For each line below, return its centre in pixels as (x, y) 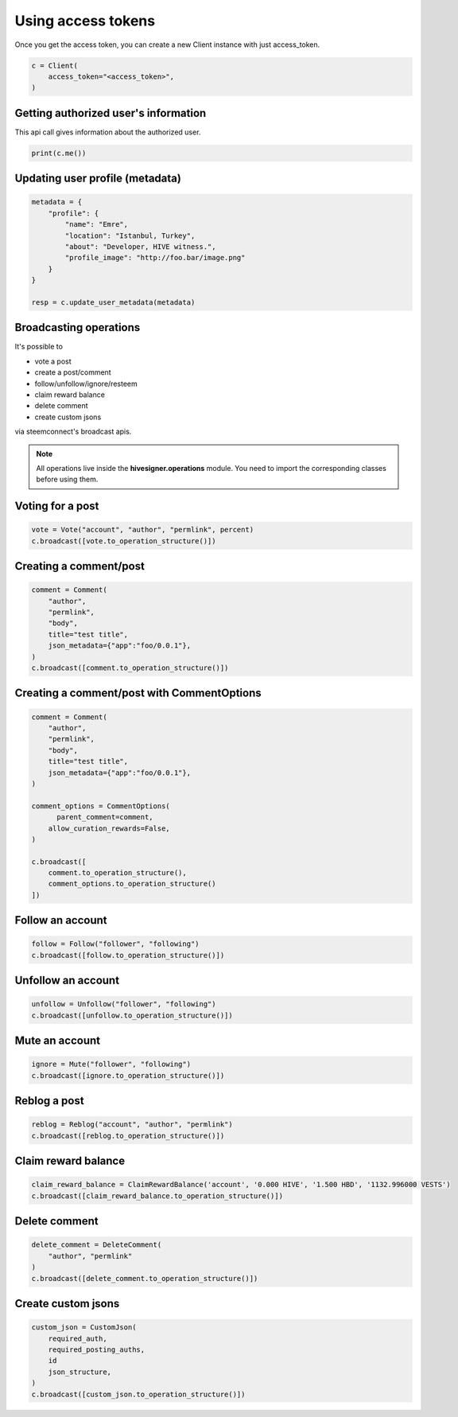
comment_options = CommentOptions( (101, 806)
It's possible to (39, 347)
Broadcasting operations (78, 327)
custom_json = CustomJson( (84, 1327)
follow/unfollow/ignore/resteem (86, 383)
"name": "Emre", (97, 224)
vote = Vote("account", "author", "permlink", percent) (143, 530)
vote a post (53, 361)
